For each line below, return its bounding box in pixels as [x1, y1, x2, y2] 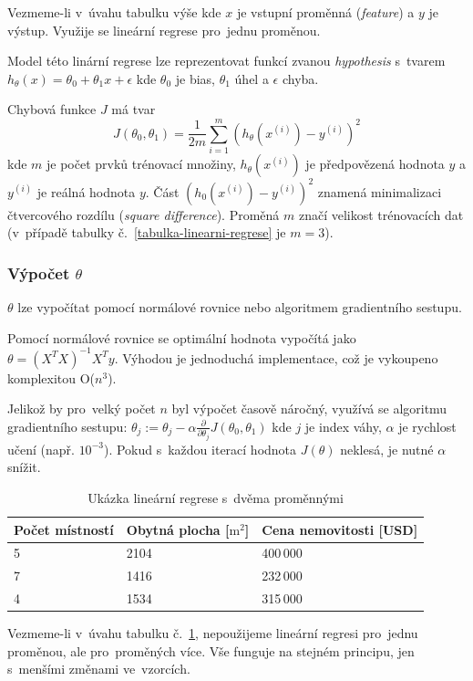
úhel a [234, 68, 269, 88]
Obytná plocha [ [126, 519, 230, 539]
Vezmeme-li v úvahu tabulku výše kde [7, 3, 221, 21]
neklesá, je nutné [340, 439, 434, 458]
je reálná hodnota [36, 182, 136, 201]
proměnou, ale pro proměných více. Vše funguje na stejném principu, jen [7, 641, 415, 660]
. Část [145, 182, 180, 201]
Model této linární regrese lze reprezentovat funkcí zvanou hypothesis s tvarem [7, 51, 446, 70]
